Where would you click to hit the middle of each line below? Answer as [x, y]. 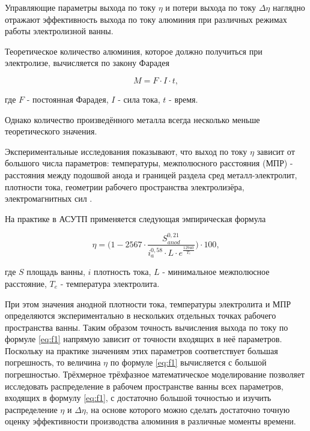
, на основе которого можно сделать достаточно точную [188, 409]
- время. [184, 99]
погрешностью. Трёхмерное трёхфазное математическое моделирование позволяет [155, 374]
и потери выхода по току [211, 7]
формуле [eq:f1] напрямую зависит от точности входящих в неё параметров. [144, 339]
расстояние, [26, 283]
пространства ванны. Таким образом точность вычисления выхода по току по [147, 327]
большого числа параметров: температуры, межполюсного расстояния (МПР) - [149, 163]
